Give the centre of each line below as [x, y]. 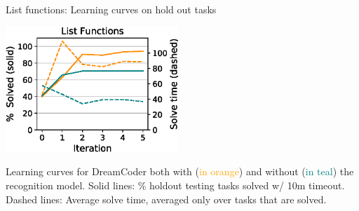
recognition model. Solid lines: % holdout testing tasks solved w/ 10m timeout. [175, 185]
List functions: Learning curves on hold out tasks [111, 9]
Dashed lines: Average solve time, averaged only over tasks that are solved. [166, 199]
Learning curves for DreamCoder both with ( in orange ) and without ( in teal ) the [180, 171]
